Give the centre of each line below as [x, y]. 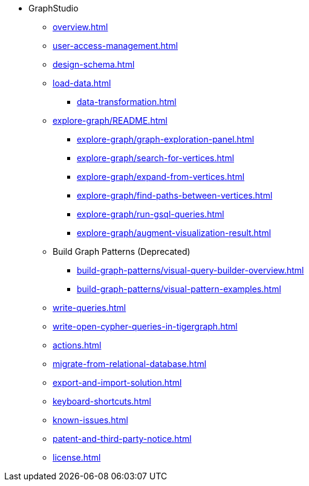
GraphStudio [54, 8]
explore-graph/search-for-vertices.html [156, 158]
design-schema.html [94, 64]
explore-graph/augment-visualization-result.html [174, 233]
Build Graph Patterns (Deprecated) [122, 251]
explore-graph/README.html [110, 120]
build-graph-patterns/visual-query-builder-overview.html [190, 270]
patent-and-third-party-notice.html [122, 439]
